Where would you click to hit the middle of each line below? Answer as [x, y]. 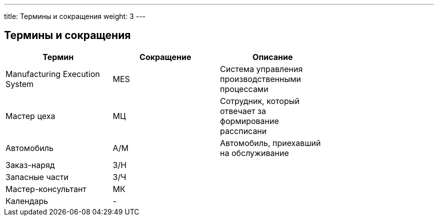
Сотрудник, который [260, 101]
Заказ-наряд [30, 165]
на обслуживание [254, 153]
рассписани [243, 131]
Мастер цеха [30, 116]
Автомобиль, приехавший [270, 143]
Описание [273, 57]
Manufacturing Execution [53, 74]
